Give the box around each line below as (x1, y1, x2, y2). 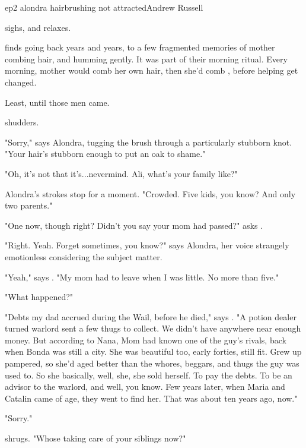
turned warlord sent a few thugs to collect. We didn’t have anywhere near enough (5, 322, 301, 335)
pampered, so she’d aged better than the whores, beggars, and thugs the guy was (5, 357, 299, 370)
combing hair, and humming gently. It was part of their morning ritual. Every (5, 52, 288, 65)
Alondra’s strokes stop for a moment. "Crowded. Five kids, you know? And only (5, 187, 296, 200)
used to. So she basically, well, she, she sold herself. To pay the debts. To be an (5, 368, 292, 381)
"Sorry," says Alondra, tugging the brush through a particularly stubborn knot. (5, 135, 292, 148)
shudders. (5, 116, 39, 128)
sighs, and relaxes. (5, 21, 71, 33)
